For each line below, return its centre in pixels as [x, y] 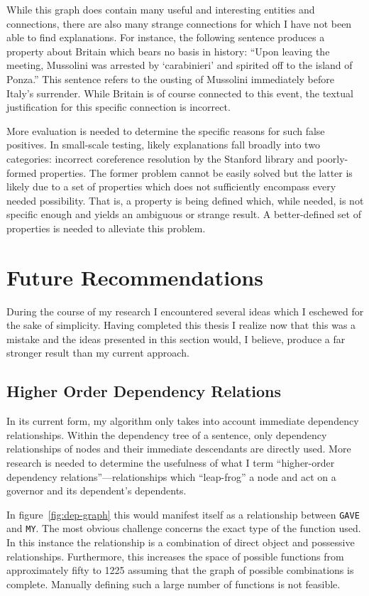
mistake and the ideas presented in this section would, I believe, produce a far [176, 338]
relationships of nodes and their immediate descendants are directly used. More [179, 449]
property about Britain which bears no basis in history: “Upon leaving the [168, 51]
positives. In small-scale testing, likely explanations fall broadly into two [163, 145]
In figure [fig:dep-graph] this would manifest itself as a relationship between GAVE [183, 514]
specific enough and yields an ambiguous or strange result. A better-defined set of [184, 214]
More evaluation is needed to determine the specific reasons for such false [166, 130]
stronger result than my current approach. [98, 353]
